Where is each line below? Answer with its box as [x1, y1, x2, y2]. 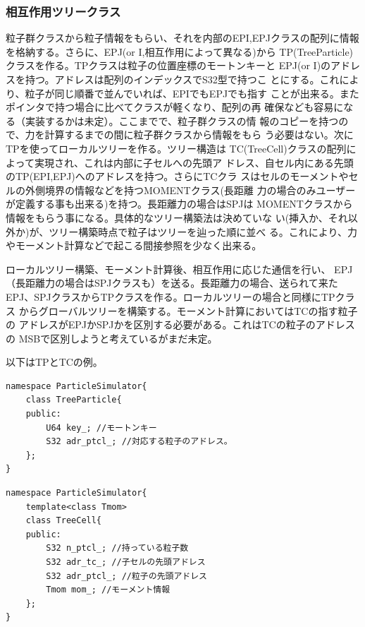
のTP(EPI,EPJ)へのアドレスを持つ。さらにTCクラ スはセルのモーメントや [6, 169, 349, 184]
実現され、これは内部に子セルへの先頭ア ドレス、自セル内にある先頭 [34, 155, 354, 169]
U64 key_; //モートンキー [46, 422, 157, 433]
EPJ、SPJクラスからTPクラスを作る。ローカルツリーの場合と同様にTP [6, 289, 335, 304]
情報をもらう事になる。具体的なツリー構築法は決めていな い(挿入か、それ [6, 210, 348, 225]
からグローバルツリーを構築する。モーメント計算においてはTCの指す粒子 [18, 303, 358, 318]
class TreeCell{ [25, 515, 102, 526]
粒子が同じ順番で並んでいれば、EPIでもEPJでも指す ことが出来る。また [25, 85, 359, 100]
